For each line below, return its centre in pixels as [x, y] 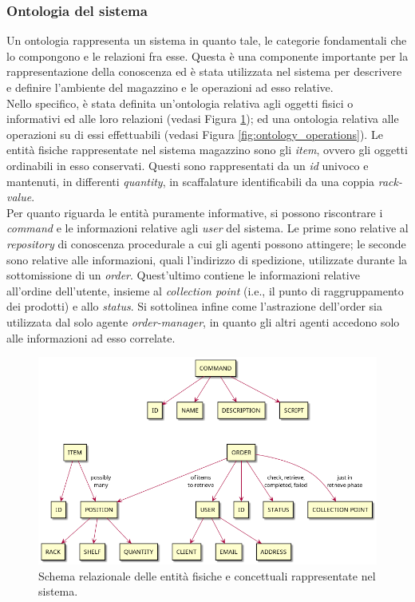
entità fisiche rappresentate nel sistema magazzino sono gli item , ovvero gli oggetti [207, 150]
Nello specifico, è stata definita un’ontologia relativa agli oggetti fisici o [180, 103]
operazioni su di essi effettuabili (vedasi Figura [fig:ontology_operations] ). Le [195, 134]
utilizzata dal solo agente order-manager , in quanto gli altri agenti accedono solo [203, 321]
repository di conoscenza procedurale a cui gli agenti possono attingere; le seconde [206, 243]
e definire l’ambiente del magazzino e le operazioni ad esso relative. [170, 87]
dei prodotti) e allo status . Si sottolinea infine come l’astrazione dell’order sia [194, 306]
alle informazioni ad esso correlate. [91, 337]
